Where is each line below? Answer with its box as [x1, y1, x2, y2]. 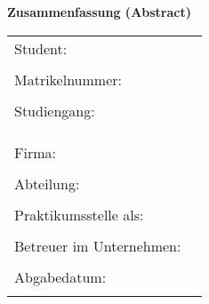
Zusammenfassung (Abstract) [7, 3, 191, 20]
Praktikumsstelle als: [14, 204, 144, 225]
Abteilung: [14, 172, 80, 194]
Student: [14, 37, 68, 59]
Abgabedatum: [14, 266, 107, 287]
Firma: [14, 141, 56, 163]
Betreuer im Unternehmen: [14, 235, 181, 256]
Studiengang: [14, 100, 95, 121]
